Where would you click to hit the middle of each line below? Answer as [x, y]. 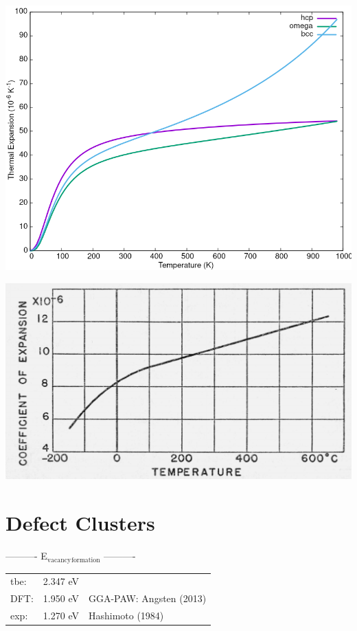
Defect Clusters [80, 523]
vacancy [59, 560]
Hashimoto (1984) [126, 616]
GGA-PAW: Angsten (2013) [147, 598]
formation [85, 560]
